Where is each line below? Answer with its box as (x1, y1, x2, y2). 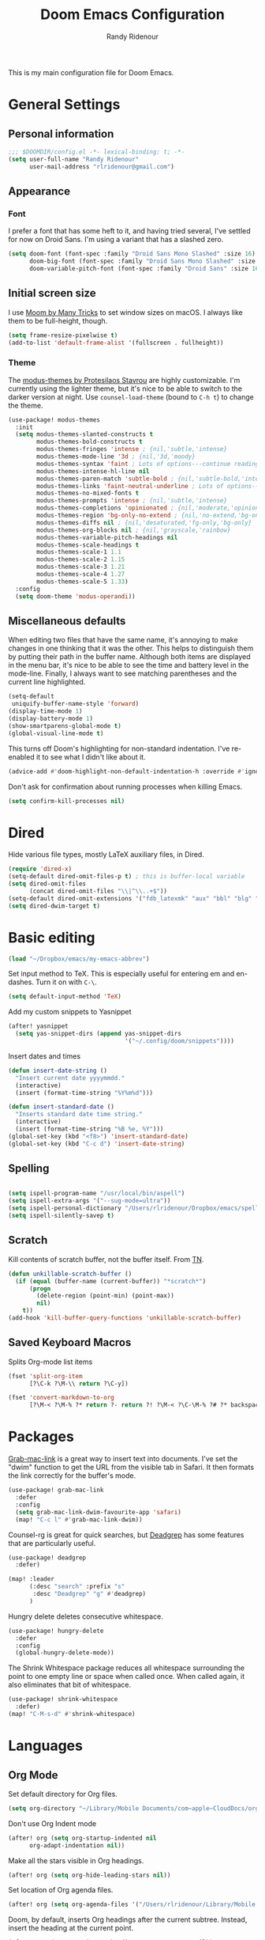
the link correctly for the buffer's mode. (8, 1471, 136, 1480)
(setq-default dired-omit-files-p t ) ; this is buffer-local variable (8, 873, 245, 881)
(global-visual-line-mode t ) (8, 729, 104, 737)
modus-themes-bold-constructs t (36, 438, 144, 446)
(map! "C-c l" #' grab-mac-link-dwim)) (15, 1515, 144, 1524)
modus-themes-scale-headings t (36, 540, 140, 549)
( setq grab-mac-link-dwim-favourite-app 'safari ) (15, 1508, 181, 1516)
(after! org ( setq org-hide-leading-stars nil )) (8, 1871, 171, 1879)
